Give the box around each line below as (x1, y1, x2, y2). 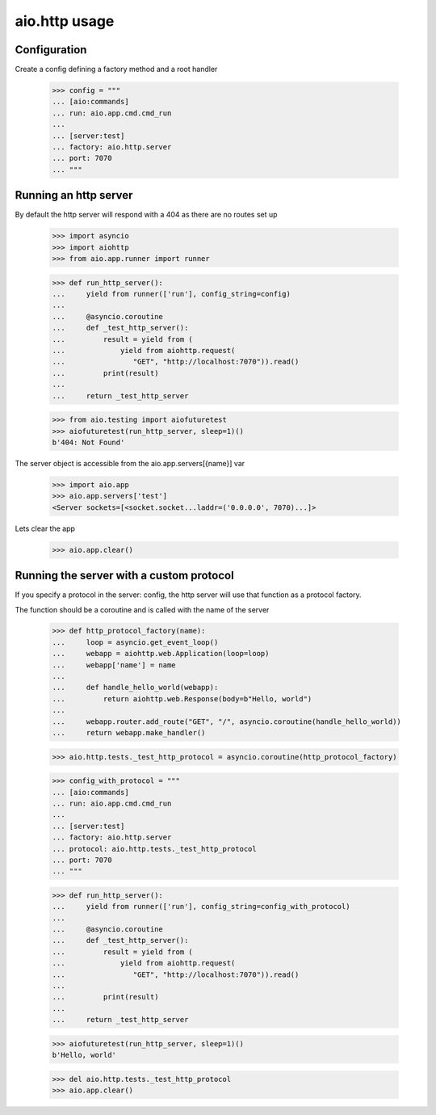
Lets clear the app (15, 524, 76, 533)
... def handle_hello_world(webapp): (52, 683, 219, 692)
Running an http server (15, 188, 133, 202)
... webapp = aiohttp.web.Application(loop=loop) (52, 649, 270, 658)
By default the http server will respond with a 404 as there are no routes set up (15, 210, 278, 220)
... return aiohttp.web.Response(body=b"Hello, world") (52, 694, 312, 703)
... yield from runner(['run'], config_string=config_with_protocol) (52, 902, 350, 911)
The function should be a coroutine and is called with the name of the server (15, 604, 270, 614)
